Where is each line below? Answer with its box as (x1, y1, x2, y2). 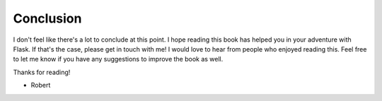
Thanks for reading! (13, 68, 71, 76)
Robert (30, 81, 51, 90)
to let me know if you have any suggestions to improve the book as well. (13, 55, 224, 64)
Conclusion (13, 11, 82, 26)
